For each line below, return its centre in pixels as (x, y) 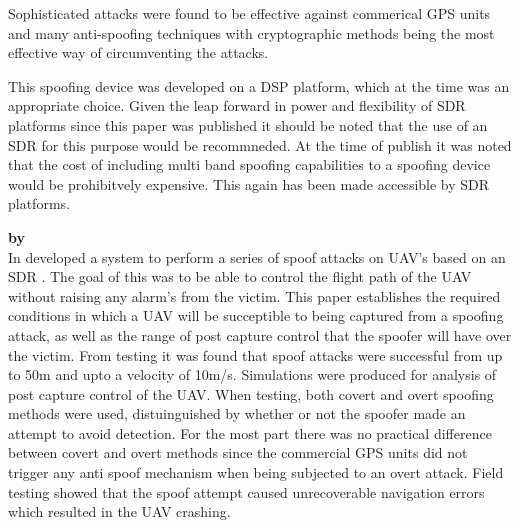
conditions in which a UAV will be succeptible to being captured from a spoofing (256, 315)
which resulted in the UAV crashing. (119, 511)
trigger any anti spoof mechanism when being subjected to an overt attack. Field (256, 472)
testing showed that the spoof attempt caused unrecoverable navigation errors (246, 491)
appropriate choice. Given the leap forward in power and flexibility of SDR (237, 105)
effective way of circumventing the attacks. (138, 52)
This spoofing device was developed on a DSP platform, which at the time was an (259, 85)
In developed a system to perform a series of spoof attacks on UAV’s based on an (257, 256)
